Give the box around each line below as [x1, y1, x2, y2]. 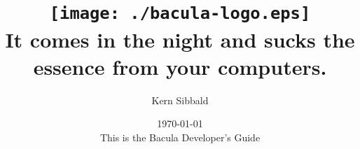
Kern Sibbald [151, 92, 209, 107]
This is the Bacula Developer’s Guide [99, 129, 261, 144]
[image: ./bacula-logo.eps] [49, 3, 311, 24]
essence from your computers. [33, 52, 327, 80]
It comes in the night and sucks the [5, 24, 355, 53]
